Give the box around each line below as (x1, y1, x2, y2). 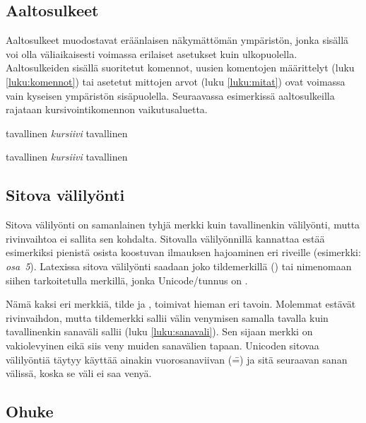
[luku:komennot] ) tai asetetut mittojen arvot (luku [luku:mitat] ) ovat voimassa (6, 74, 346, 88)
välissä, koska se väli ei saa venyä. (6, 366, 152, 381)
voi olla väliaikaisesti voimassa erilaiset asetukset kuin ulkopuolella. (6, 46, 297, 61)
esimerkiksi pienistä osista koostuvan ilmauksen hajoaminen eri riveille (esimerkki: (6, 245, 361, 260)
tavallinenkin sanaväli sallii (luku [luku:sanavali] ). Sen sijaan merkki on (6, 324, 313, 339)
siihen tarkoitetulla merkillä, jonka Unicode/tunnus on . (6, 272, 248, 287)
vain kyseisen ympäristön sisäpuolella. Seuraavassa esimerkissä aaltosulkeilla (6, 88, 335, 103)
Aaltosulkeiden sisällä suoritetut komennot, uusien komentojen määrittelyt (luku (6, 60, 355, 75)
